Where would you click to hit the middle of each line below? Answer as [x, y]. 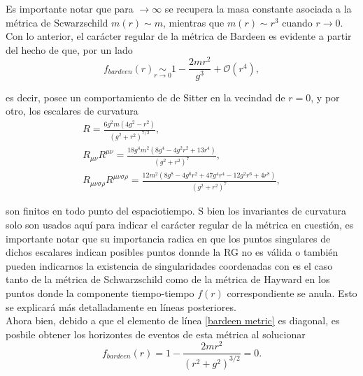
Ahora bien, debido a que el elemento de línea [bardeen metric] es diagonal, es [173, 320]
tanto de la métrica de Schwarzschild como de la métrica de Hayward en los [168, 279]
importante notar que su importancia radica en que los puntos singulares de [168, 238]
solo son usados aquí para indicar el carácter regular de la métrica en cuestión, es [180, 224]
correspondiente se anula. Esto [292, 292]
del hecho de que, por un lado [69, 49]
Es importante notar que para [70, 8]
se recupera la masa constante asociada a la [258, 8]
